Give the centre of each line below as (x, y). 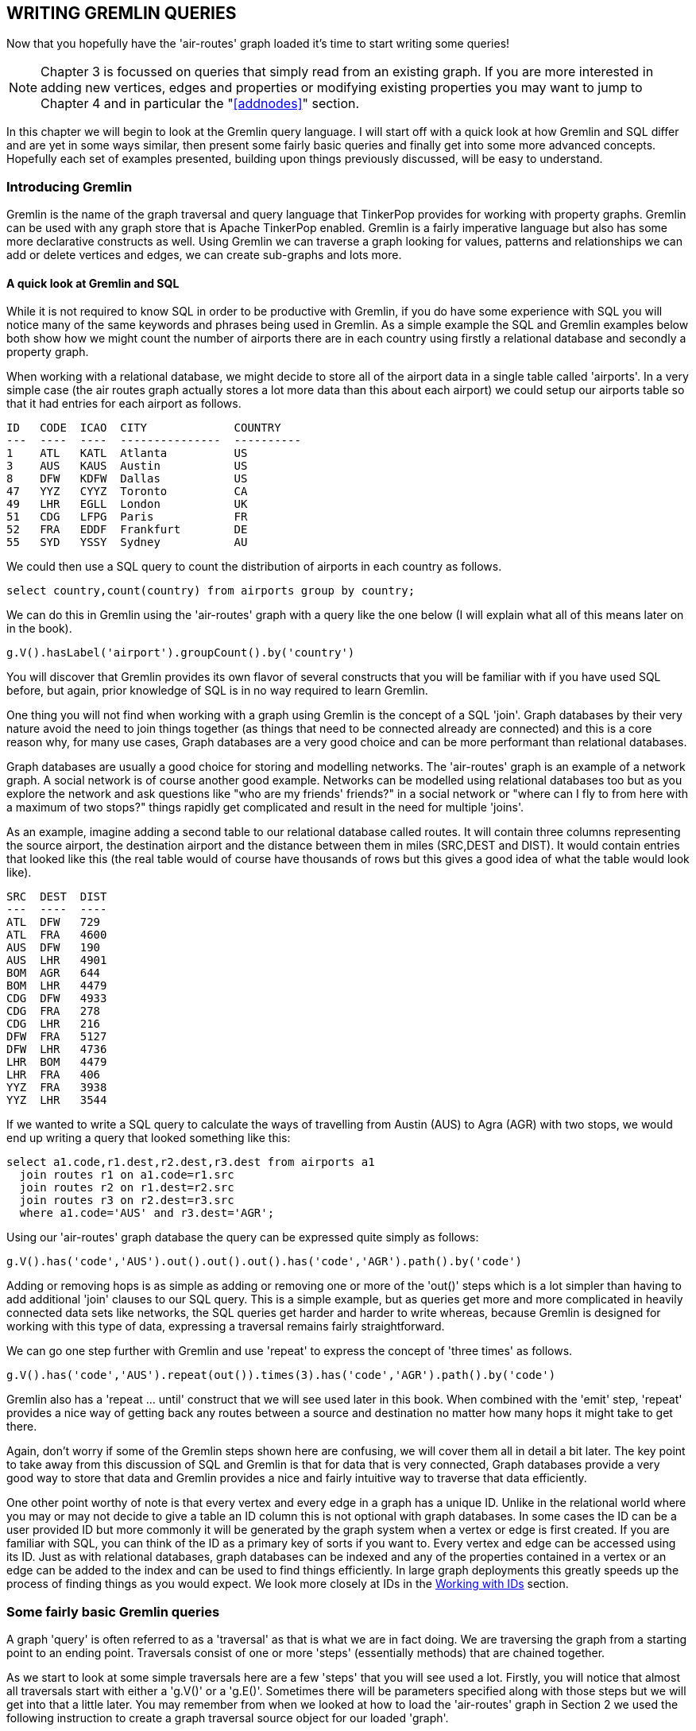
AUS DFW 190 (54, 948)
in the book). (39, 629)
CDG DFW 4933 (57, 999)
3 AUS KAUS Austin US (127, 466)
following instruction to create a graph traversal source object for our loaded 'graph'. (228, 1718)
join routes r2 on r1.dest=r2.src (127, 1188)
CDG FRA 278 (54, 1011)
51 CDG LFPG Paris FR (127, 517)
